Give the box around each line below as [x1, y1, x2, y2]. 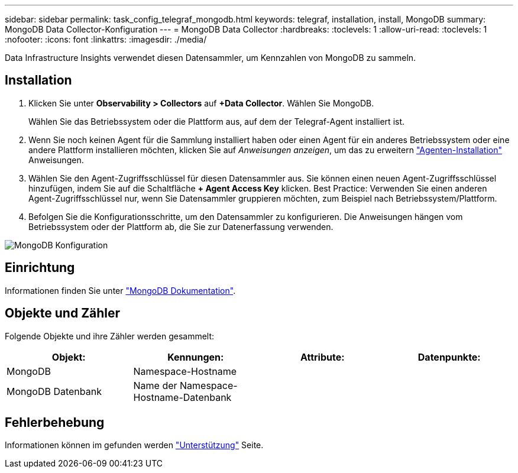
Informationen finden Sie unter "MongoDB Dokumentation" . [5, 285, 236, 296]
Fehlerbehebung [5, 414, 105, 430]
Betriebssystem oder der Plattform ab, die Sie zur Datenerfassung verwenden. [28, 221, 334, 232]
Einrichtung [5, 260, 75, 276]
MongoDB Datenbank [7, 385, 102, 397]
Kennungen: [167, 351, 224, 363]
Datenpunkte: [417, 351, 481, 363]
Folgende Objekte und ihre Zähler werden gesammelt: [5, 331, 215, 341]
